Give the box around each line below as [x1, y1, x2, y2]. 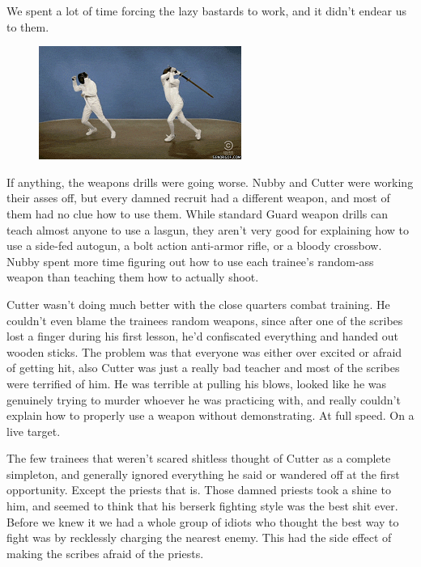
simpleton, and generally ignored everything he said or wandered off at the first [6, 465, 400, 482]
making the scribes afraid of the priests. [6, 544, 204, 561]
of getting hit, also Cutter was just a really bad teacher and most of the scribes [6, 359, 400, 376]
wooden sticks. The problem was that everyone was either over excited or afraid [6, 343, 402, 360]
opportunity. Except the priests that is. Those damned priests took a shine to [6, 481, 391, 498]
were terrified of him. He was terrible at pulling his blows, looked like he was [6, 374, 387, 391]
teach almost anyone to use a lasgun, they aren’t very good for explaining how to [6, 221, 409, 238]
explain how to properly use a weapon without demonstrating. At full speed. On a [6, 407, 415, 424]
